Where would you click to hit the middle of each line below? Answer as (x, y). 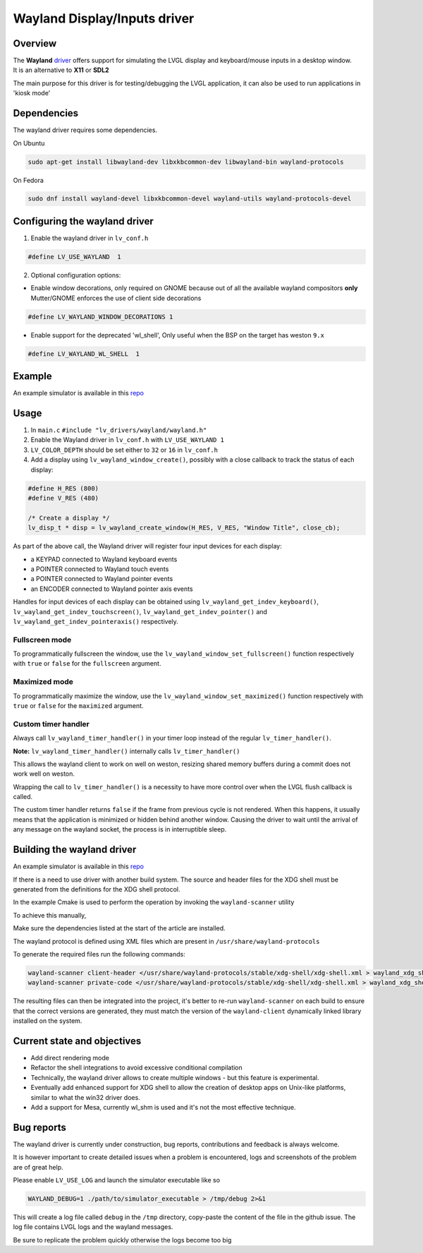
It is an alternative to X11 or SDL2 (61, 70)
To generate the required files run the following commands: (99, 954)
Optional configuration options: (76, 275)
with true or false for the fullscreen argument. (87, 664)
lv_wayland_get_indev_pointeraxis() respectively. (96, 621)
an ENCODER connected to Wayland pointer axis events (112, 589)
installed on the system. (48, 1021)
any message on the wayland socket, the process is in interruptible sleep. (120, 829)
